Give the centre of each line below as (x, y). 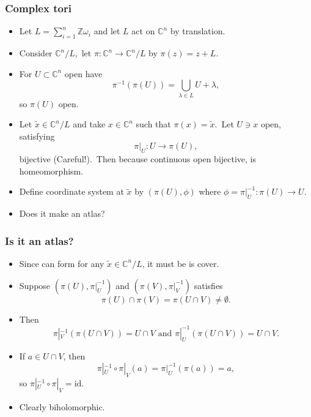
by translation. (198, 31)
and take (89, 124)
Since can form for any (62, 263)
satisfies (208, 285)
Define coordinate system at (71, 191)
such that (153, 124)
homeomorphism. (51, 171)
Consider (36, 53)
